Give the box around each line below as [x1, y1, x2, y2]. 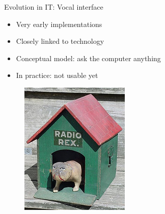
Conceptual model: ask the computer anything [16, 52, 161, 63]
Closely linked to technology [16, 36, 104, 46]
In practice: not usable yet [16, 70, 98, 81]
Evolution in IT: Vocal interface [4, 2, 103, 12]
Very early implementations [16, 18, 102, 29]
